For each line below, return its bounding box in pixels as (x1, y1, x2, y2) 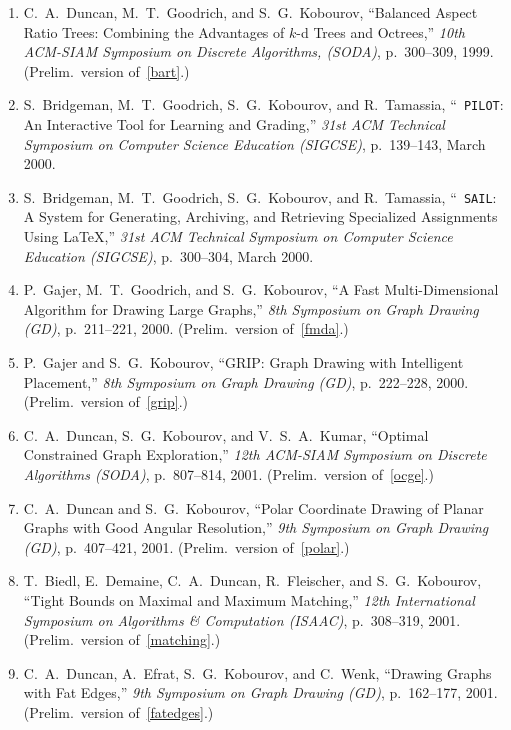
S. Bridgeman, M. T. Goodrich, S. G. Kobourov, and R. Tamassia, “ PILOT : (23, 94, 504, 115)
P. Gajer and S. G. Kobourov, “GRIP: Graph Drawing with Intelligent (23, 352, 464, 373)
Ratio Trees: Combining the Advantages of (23, 21, 285, 42)
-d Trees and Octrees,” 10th (296, 21, 465, 42)
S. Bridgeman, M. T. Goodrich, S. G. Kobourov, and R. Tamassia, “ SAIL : (23, 186, 497, 207)
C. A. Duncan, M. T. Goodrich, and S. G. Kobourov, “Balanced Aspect (23, 2, 478, 22)
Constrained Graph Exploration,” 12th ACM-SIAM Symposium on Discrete (23, 444, 487, 465)
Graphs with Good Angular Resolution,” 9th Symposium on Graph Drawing (23, 517, 489, 538)
